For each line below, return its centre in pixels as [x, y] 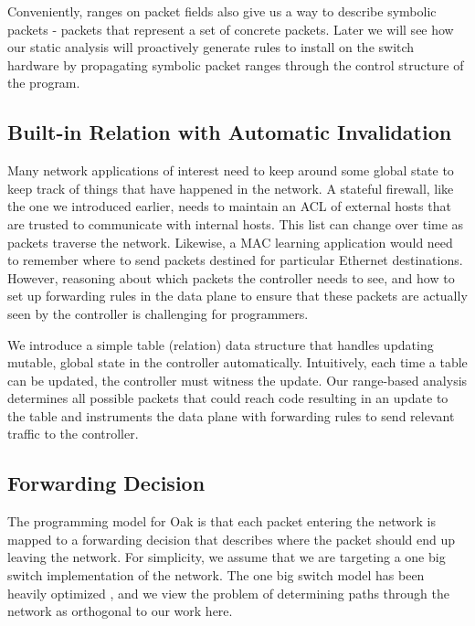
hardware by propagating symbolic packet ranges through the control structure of [236, 64]
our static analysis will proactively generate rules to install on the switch [211, 47]
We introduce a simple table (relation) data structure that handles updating [221, 344]
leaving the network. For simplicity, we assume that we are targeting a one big [227, 557]
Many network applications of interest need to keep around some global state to [231, 170]
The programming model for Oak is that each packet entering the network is [222, 521]
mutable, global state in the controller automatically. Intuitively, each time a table [237, 362]
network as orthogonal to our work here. [120, 611]
